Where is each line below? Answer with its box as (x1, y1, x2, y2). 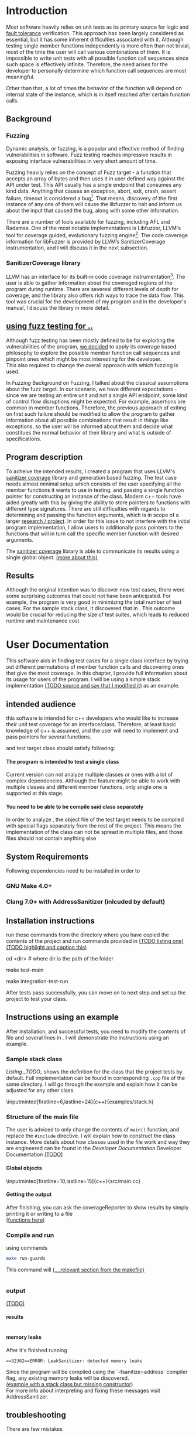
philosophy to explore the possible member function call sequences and (6, 349, 180, 356)
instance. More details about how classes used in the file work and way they (6, 1138, 190, 1146)
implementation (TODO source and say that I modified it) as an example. (6, 682, 180, 689)
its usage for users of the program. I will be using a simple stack (6, 676, 160, 683)
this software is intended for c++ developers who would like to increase (6, 714, 179, 722)
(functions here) (6, 1216, 45, 1223)
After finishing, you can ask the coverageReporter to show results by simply (6, 1203, 189, 1211)
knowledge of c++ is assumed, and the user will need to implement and (6, 727, 178, 734)
